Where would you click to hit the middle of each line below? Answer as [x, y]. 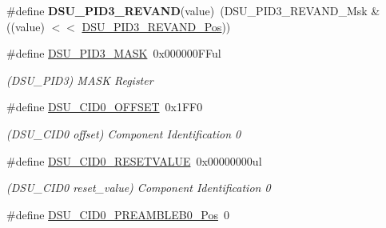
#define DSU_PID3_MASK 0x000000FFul [114, 53]
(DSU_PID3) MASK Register [80, 80]
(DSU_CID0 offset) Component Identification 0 [124, 133]
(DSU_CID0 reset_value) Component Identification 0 [139, 188]
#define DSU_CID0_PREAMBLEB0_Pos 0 [118, 214]
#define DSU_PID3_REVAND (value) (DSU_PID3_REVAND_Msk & [193, 10]
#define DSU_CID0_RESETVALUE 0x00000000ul [134, 160]
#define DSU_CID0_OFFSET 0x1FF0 [105, 107]
